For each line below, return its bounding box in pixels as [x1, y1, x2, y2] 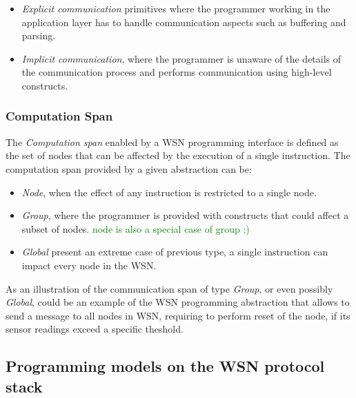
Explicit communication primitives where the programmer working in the [21, 1, 330, 15]
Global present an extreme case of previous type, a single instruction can [21, 244, 328, 259]
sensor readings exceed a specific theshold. [6, 322, 184, 336]
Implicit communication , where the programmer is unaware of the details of [21, 51, 342, 65]
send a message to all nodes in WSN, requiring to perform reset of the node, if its [6, 308, 350, 322]
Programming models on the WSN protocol [6, 355, 325, 377]
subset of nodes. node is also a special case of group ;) [21, 221, 250, 235]
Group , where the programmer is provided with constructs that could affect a [21, 208, 349, 222]
